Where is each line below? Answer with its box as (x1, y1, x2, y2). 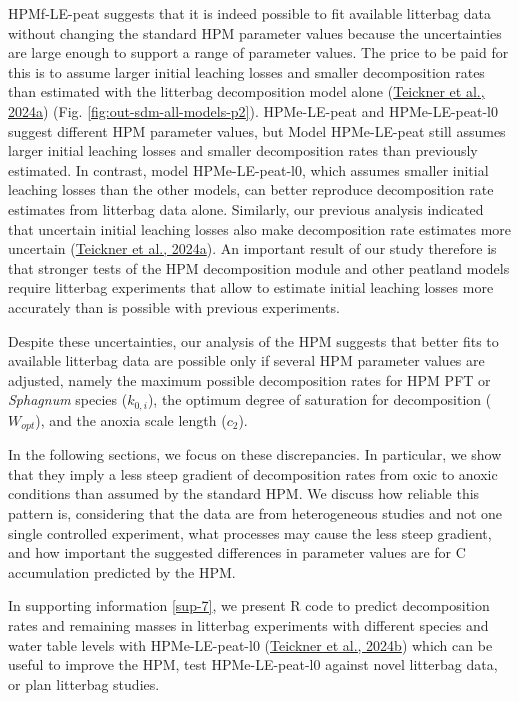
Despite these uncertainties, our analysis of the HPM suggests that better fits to (8, 330, 499, 351)
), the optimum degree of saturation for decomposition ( (147, 389, 492, 410)
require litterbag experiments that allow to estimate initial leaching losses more (8, 277, 494, 298)
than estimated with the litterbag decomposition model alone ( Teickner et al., (8, 81, 485, 102)
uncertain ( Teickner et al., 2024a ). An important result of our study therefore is (8, 238, 497, 259)
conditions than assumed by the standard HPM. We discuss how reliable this (8, 483, 480, 504)
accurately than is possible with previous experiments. (8, 296, 340, 317)
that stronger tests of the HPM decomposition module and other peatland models (8, 257, 510, 278)
